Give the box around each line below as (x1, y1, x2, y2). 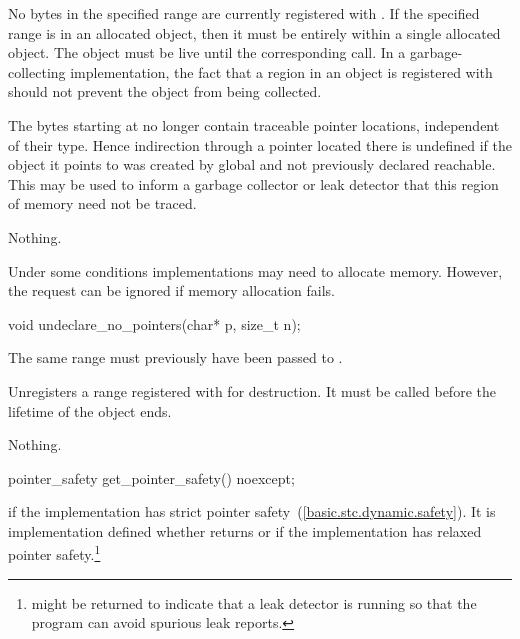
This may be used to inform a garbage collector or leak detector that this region (8, 173, 499, 194)
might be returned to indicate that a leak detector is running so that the (31, 592, 477, 613)
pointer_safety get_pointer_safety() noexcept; (8, 467, 295, 488)
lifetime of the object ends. (8, 400, 172, 421)
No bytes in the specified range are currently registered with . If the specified (8, 3, 480, 23)
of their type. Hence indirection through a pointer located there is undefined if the (8, 134, 512, 155)
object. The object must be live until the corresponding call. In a (8, 42, 406, 63)
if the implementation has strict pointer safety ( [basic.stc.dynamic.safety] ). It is (8, 501, 496, 522)
